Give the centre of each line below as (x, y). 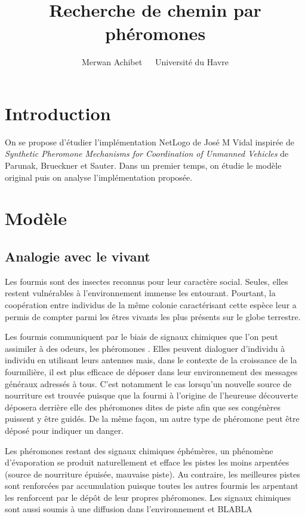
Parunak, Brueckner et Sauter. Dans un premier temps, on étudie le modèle (143, 165)
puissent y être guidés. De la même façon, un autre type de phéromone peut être (152, 419)
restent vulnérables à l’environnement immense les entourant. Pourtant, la (140, 293)
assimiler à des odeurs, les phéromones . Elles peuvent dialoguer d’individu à (145, 348)
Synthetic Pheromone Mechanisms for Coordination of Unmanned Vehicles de (147, 153)
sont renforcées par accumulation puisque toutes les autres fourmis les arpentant (152, 486)
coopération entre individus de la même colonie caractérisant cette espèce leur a (151, 304)
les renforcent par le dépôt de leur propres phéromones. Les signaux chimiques (148, 497)
